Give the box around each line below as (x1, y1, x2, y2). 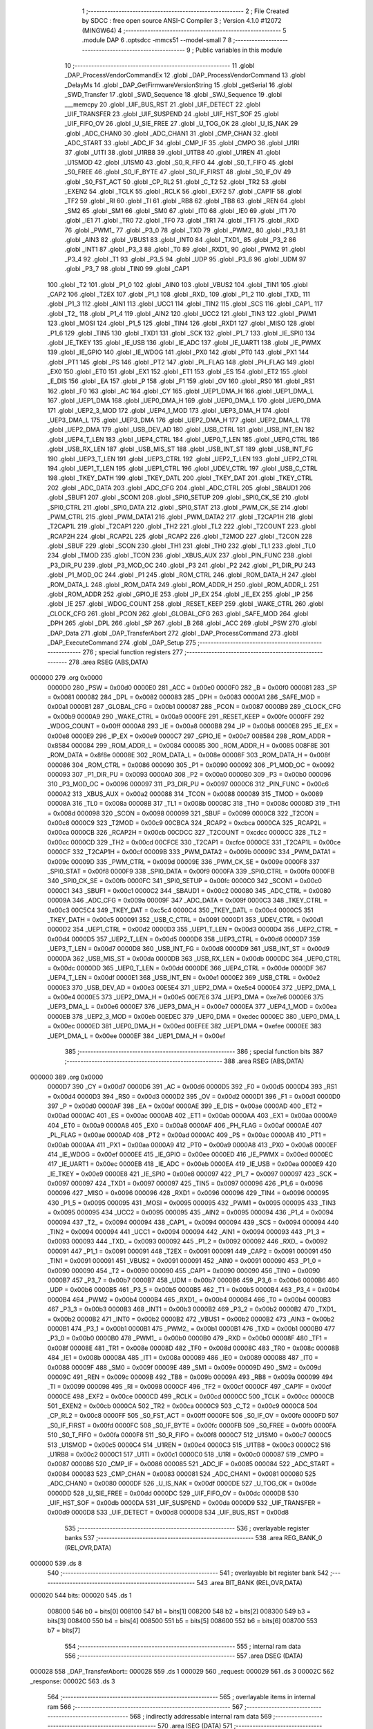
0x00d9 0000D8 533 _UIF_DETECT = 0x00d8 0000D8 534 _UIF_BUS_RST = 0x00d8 (47, 1508, 289, 1517)
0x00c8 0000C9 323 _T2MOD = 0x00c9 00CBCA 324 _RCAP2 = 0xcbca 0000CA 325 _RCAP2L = (47, 819, 327, 827)
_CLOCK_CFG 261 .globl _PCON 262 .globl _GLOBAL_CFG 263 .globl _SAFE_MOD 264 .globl (47, 609, 309, 618)
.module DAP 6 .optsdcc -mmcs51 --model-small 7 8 (82, 36, 232, 44)
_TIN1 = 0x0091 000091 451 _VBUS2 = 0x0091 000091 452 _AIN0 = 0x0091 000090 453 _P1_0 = (47, 1257, 322, 1265)
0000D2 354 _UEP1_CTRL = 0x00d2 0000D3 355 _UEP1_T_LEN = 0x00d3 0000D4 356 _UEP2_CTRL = (47, 925, 338, 934)
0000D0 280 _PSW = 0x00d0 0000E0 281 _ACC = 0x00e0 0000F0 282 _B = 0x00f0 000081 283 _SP (47, 683, 337, 692)
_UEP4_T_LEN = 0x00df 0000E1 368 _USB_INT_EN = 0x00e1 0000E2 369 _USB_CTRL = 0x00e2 (47, 974, 321, 982)
